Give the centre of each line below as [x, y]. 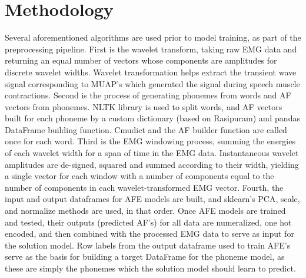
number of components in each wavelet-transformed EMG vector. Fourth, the [144, 187]
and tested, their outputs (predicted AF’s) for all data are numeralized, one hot [148, 222]
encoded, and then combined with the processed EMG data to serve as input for [149, 234]
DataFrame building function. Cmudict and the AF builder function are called [146, 129]
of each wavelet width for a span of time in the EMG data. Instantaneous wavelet [152, 153]
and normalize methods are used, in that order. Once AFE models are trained [145, 211]
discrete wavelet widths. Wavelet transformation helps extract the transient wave [151, 72]
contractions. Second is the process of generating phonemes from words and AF [148, 95]
